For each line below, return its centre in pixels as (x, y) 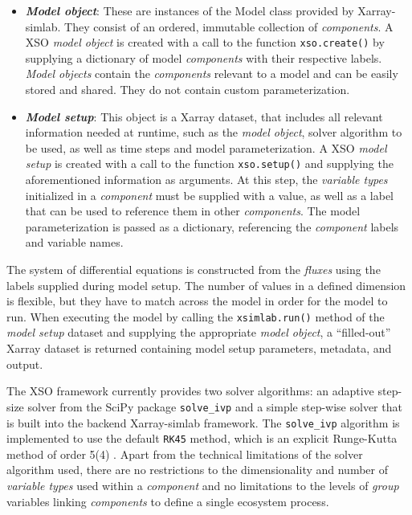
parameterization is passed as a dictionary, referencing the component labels (212, 226)
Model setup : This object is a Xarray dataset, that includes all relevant (204, 116)
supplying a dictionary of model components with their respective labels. (204, 57)
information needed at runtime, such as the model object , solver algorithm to (214, 132)
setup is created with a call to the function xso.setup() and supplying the (209, 163)
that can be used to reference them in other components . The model (193, 211)
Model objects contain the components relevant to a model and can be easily (212, 74)
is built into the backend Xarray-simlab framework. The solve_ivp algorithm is (203, 422)
